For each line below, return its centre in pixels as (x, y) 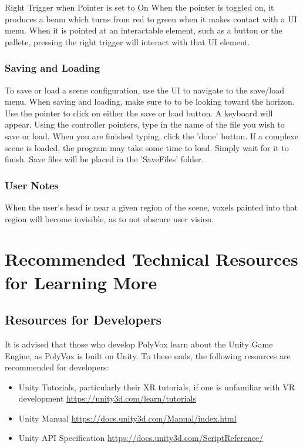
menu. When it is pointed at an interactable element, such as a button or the (144, 30)
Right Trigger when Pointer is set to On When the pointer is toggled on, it (139, 7)
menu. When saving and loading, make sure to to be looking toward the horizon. (150, 101)
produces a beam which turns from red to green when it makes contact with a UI (151, 19)
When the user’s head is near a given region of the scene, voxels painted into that (151, 207)
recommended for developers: (57, 367)
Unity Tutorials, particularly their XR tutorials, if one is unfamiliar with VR (157, 387)
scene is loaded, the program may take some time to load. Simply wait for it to (147, 147)
